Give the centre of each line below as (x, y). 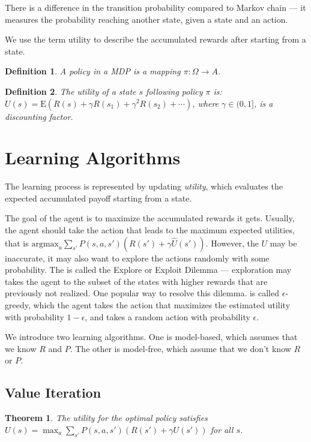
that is (17, 243)
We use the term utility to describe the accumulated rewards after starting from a (155, 39)
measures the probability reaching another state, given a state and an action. (146, 19)
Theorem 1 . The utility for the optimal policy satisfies (106, 418)
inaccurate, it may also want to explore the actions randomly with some (137, 258)
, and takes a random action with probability (168, 316)
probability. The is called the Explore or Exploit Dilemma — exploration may (148, 270)
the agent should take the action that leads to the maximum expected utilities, (150, 230)
